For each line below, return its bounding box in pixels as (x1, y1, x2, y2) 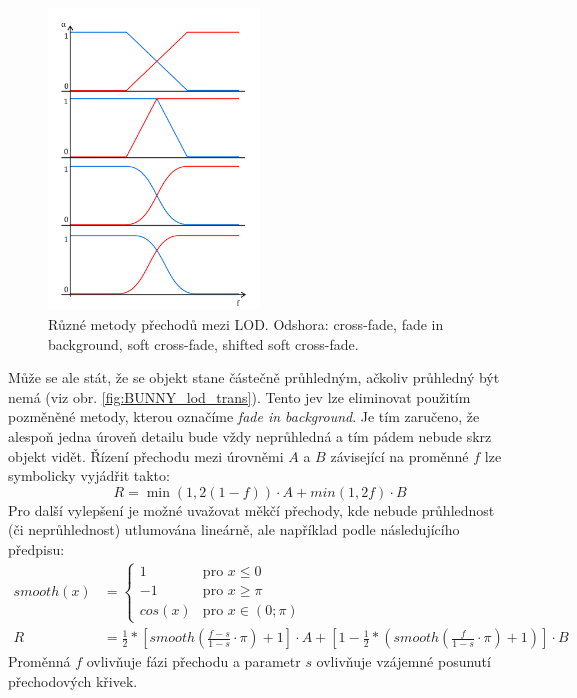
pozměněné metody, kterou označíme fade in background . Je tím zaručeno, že (8, 406, 480, 427)
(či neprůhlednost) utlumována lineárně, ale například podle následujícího (8, 519, 460, 540)
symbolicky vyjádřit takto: (8, 465, 170, 486)
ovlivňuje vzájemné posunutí (316, 651, 491, 672)
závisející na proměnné (330, 445, 469, 466)
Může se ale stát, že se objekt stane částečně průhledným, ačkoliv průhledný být (8, 367, 500, 388)
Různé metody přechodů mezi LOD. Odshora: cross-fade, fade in (48, 313, 444, 334)
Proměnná (8, 651, 71, 672)
